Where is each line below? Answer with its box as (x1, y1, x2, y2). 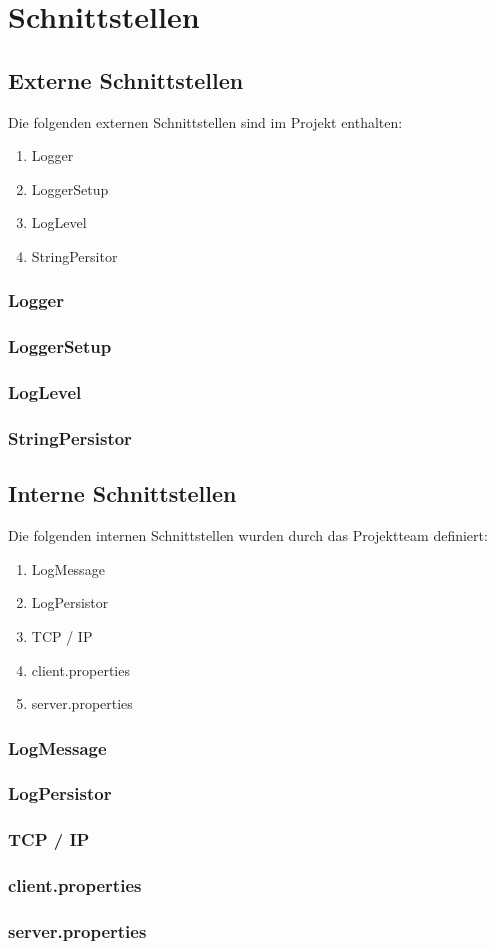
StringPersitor (31, 245, 118, 266)
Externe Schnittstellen (8, 64, 244, 95)
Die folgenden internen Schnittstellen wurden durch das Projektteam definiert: (8, 525, 488, 546)
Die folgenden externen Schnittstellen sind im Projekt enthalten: (8, 111, 403, 132)
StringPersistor (8, 426, 132, 450)
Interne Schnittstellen (8, 478, 237, 509)
